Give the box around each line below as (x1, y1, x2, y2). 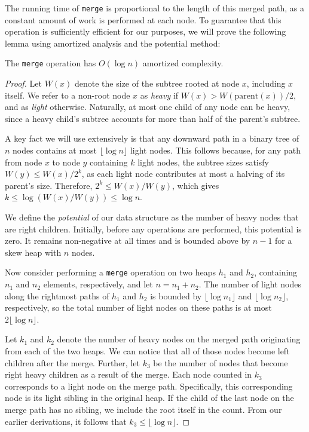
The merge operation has (5, 57, 96, 69)
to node (52, 155, 80, 168)
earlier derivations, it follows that (5, 415, 127, 427)
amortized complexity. (142, 57, 224, 69)
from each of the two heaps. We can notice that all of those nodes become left (5, 345, 290, 357)
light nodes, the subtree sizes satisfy (137, 155, 269, 168)
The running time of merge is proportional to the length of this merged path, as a (5, 2, 304, 14)
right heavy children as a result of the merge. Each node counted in (5, 368, 252, 381)
